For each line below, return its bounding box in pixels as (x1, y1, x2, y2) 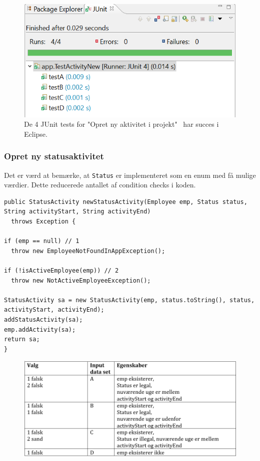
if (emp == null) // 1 (4, 238, 79, 245)
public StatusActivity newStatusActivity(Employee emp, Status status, (4, 198, 247, 205)
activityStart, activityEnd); (4, 306, 104, 314)
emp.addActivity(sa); (4, 326, 76, 333)
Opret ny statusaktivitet (4, 150, 104, 162)
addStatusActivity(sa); (4, 316, 83, 324)
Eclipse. (24, 128, 47, 139)
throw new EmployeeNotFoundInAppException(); (11, 247, 165, 255)
